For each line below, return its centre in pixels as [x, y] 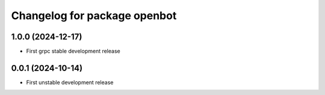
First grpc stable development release [73, 51]
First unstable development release [70, 82]
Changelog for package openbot [94, 16]
